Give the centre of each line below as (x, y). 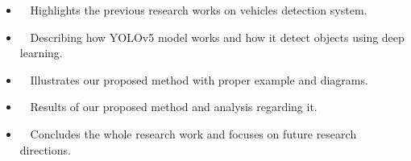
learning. (41, 53)
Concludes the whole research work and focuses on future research (193, 133)
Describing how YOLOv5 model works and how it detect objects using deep (217, 37)
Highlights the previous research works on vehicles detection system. (199, 10)
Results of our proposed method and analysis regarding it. (174, 107)
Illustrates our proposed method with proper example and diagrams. (199, 79)
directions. (45, 149)
